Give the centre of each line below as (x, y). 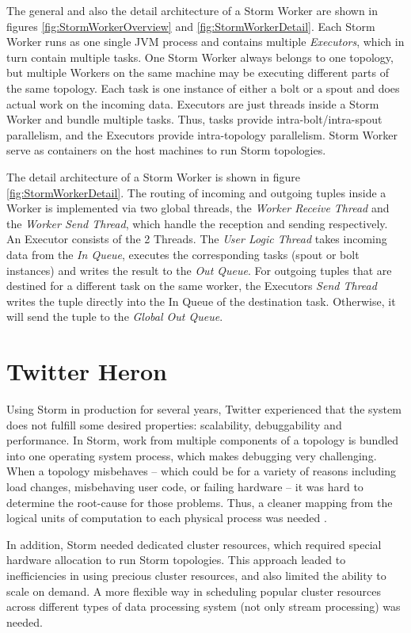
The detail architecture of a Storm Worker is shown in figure (153, 176)
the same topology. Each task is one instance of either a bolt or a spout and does (203, 88)
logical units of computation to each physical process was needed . (167, 518)
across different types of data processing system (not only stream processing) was (204, 606)
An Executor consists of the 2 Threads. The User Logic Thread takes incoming (197, 239)
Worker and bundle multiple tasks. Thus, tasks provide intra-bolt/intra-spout (194, 119)
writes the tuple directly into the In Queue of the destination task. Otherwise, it (201, 301)
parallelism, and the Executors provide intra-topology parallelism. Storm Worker (202, 134)
